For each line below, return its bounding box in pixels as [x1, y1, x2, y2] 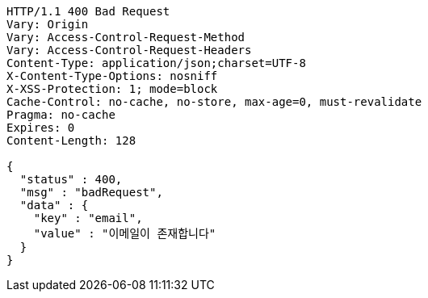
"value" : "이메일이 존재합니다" [33, 227, 216, 240]
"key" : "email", [33, 212, 143, 225]
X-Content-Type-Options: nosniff [6, 69, 218, 82]
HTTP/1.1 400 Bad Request [6, 5, 170, 18]
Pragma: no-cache [6, 108, 115, 121]
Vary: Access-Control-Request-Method [6, 31, 245, 44]
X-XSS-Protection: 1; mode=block [6, 82, 218, 95]
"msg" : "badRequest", [19, 186, 163, 199]
